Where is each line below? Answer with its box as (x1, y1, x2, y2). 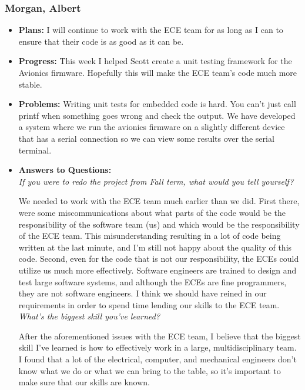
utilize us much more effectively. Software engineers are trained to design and (18, 264, 297, 276)
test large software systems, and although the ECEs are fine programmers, (18, 275, 287, 288)
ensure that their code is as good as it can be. (18, 35, 184, 47)
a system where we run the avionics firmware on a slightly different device (18, 121, 285, 133)
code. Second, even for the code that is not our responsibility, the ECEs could (18, 252, 299, 265)
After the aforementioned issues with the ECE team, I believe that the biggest (18, 329, 301, 342)
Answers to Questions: (18, 164, 112, 176)
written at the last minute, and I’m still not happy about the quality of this (18, 241, 292, 253)
